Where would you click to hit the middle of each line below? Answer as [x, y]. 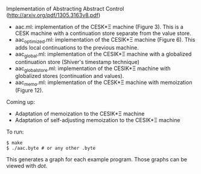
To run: [15, 132]
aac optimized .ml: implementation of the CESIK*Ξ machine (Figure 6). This [105, 40]
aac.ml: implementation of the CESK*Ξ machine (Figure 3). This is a [99, 27]
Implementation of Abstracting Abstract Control [65, 9]
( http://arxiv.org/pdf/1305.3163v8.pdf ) [53, 15]
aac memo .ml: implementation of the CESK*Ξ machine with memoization [104, 83]
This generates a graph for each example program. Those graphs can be [97, 159]
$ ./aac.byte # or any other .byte [51, 148]
